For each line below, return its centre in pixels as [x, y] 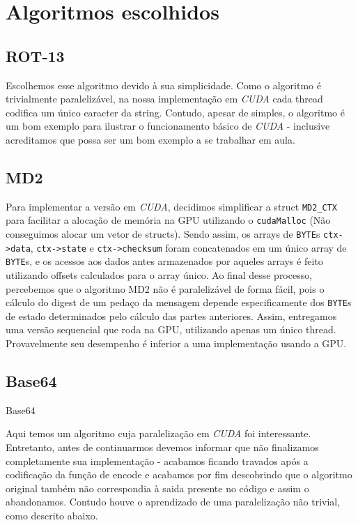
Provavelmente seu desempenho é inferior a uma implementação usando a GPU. [176, 343]
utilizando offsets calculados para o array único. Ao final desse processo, [159, 275]
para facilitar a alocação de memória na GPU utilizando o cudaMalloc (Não [168, 220]
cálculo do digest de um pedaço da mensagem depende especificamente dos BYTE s [179, 302]
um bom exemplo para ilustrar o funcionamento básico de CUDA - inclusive [168, 126]
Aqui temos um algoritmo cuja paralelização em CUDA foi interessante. [158, 433]
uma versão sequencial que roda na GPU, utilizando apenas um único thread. [171, 329]
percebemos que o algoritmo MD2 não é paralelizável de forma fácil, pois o [165, 288]
